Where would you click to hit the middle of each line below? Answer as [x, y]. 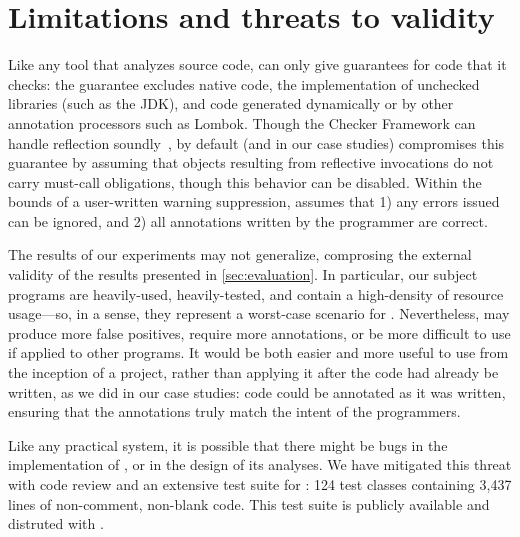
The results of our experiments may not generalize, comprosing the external [240, 254]
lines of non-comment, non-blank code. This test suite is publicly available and [249, 503]
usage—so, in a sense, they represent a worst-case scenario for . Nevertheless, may [259, 313]
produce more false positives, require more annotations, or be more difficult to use [259, 332]
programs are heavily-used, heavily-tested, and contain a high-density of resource [256, 293]
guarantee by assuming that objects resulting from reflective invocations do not [251, 162]
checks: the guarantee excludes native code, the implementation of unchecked [244, 83]
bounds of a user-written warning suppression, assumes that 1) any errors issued [254, 201]
